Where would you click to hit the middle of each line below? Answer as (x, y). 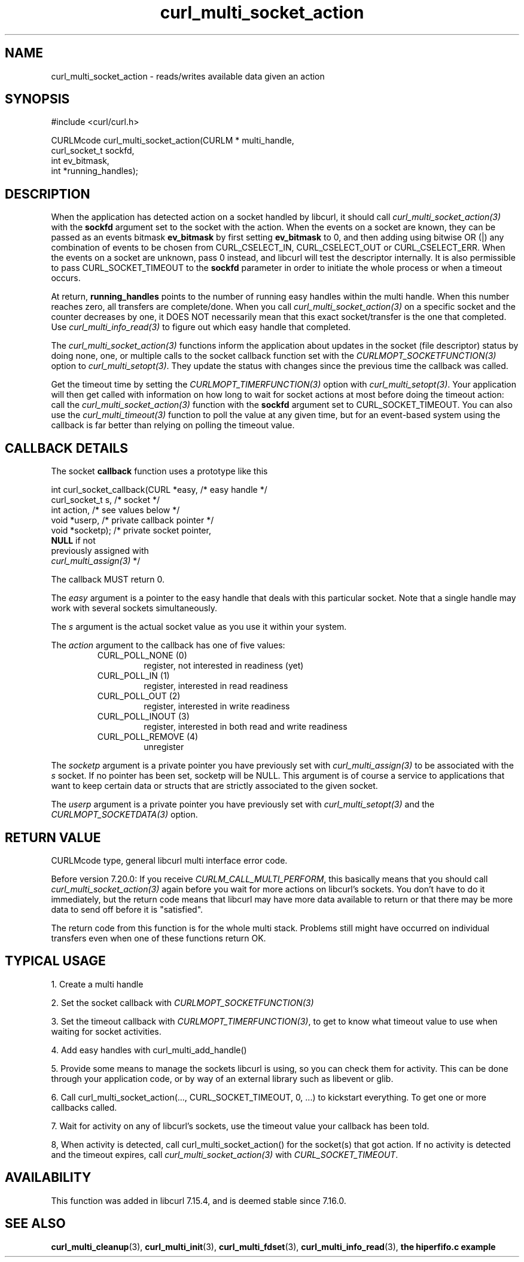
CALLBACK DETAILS (66, 448)
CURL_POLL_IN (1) (133, 676)
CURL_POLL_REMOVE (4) (148, 737)
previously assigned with (100, 551)
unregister (164, 747)
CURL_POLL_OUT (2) (139, 696)
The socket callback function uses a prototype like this (159, 471)
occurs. (66, 278)
